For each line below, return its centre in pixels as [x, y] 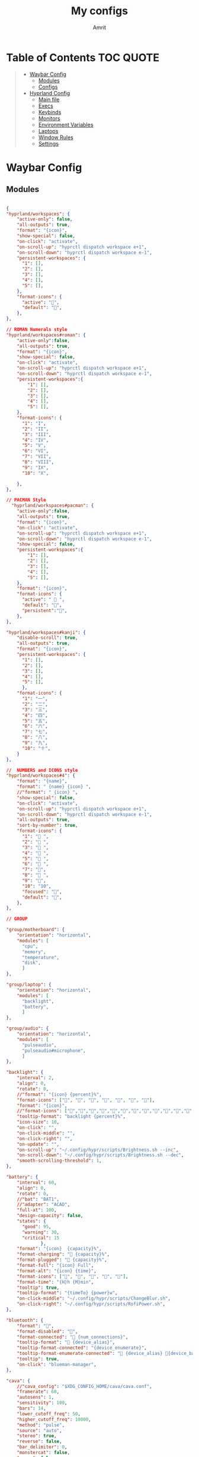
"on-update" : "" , [38, 1144]
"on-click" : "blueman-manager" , [57, 1364]
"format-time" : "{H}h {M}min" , [55, 1282]
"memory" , [34, 952]
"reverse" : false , [39, 1442]
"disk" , [31, 963]
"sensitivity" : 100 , [42, 1403]
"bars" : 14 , [31, 1409]
